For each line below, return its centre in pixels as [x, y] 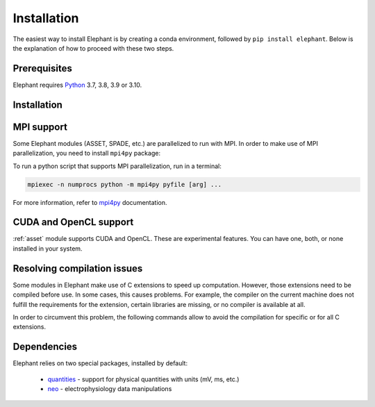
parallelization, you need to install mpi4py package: [87, 153]
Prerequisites [42, 68]
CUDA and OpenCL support [73, 222]
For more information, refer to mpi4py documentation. [90, 202]
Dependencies [45, 347]
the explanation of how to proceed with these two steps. [93, 48]
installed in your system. [48, 248]
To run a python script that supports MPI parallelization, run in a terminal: [117, 166]
